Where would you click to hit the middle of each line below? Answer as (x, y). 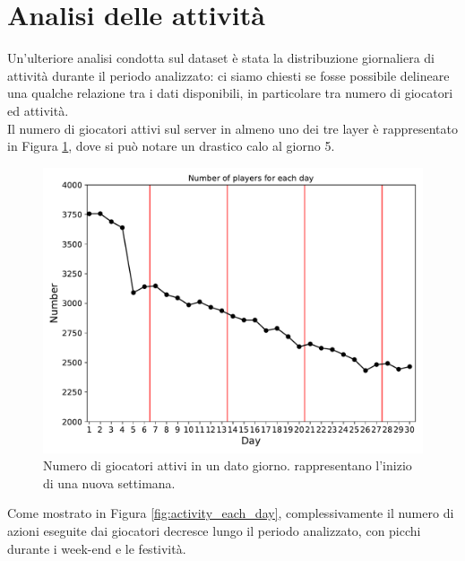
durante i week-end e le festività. (97, 548)
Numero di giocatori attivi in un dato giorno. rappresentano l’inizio (228, 465)
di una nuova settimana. (109, 482)
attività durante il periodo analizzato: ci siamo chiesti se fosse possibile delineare (228, 75)
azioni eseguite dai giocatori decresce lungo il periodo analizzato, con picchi (214, 531)
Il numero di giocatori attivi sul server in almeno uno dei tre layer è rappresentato (232, 128)
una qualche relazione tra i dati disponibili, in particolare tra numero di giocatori (230, 93)
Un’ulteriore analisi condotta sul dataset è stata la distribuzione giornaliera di (221, 58)
